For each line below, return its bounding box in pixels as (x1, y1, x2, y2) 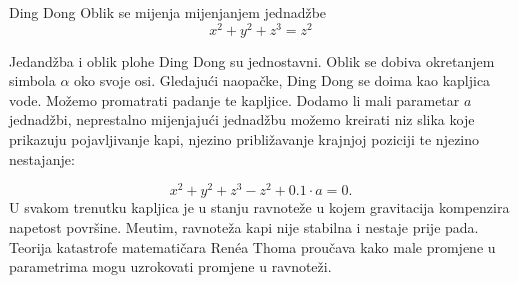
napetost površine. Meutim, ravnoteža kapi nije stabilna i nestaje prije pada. (9, 216, 479, 237)
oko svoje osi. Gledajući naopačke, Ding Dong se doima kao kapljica (74, 70, 491, 91)
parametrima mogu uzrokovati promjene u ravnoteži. (9, 256, 332, 277)
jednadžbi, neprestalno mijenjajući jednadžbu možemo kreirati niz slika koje (9, 109, 475, 130)
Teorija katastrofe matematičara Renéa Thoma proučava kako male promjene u (9, 236, 496, 257)
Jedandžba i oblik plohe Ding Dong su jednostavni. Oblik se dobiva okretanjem (9, 50, 495, 71)
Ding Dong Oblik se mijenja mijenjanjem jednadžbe (9, 2, 327, 22)
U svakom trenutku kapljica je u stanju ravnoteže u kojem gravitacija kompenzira (9, 197, 510, 218)
